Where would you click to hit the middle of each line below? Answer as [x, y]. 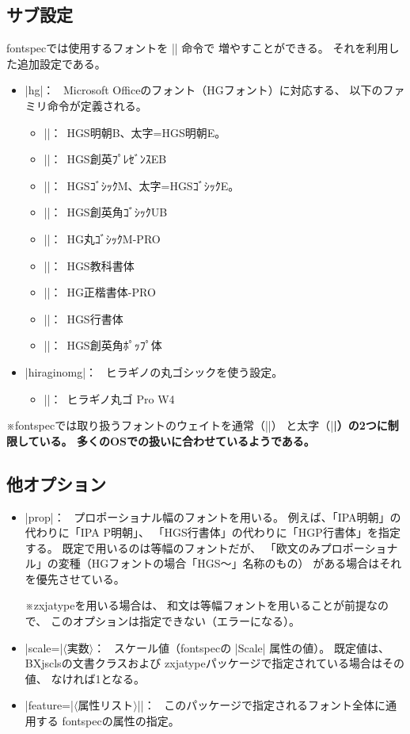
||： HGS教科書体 [89, 265]
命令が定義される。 [97, 105]
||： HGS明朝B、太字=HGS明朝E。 [135, 132]
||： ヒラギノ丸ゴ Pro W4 [109, 398]
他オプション [56, 483]
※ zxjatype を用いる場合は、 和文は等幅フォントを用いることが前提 [196, 605]
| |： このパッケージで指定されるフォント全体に [262, 705]
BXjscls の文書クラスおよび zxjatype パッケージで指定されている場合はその [215, 663]
